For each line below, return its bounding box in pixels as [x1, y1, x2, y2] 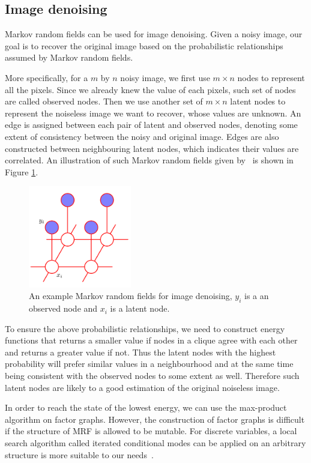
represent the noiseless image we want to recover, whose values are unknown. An [5, 106, 301, 119]
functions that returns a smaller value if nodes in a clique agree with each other [5, 334, 298, 346]
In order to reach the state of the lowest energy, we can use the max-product [5, 401, 287, 414]
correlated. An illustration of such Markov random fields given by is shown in [5, 154, 294, 166]
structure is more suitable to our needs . [5, 448, 154, 461]
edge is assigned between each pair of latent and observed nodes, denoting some [5, 118, 298, 131]
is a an [244, 289, 269, 302]
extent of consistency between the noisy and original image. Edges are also [5, 130, 279, 142]
